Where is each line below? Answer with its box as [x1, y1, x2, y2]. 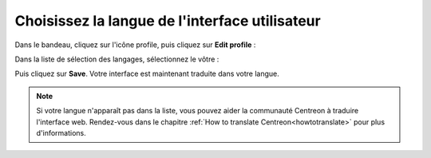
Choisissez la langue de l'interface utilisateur [14, 12, 321, 30]
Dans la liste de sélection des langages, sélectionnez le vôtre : [14, 54, 219, 64]
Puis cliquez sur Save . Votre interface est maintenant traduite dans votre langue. [14, 69, 279, 79]
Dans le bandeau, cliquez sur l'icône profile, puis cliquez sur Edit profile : [14, 40, 256, 49]
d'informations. [36, 128, 87, 137]
